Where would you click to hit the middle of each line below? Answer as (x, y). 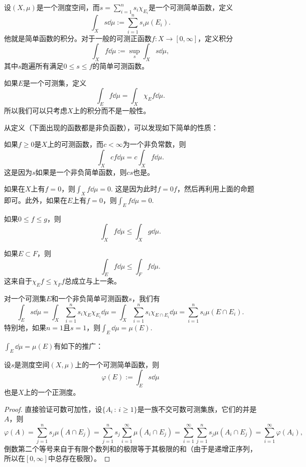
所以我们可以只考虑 (36, 110)
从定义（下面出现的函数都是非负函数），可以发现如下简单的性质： (111, 127)
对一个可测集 (25, 298)
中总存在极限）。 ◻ (79, 458)
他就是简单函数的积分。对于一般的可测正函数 (78, 38)
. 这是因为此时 (134, 189)
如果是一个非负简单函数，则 (81, 172)
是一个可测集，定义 (55, 82)
